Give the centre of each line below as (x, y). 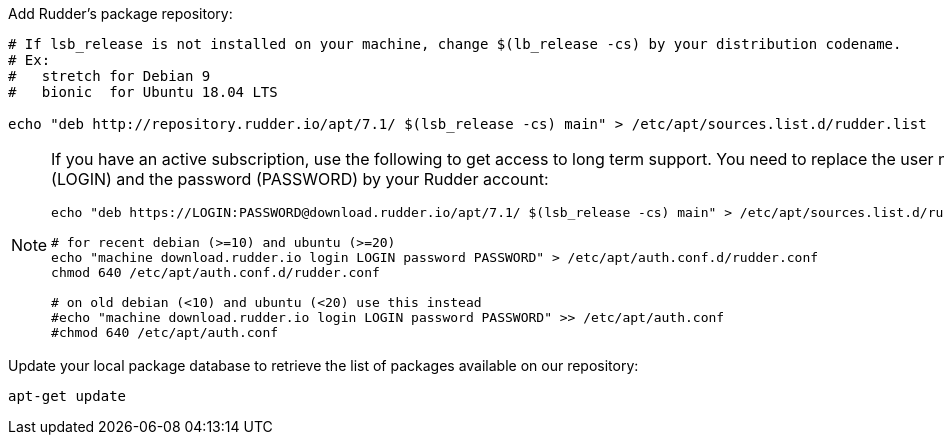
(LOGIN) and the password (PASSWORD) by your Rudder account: (300, 179)
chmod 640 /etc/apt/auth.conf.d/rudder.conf (215, 272)
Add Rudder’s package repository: (120, 13)
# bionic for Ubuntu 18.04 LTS (143, 92)
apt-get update (67, 396)
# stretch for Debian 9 (109, 76)
